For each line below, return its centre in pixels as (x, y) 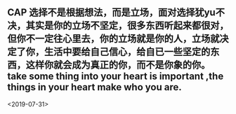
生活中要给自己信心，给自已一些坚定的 (127, 52)
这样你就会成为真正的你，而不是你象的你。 (118, 65)
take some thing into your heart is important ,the (116, 77)
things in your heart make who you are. (94, 87)
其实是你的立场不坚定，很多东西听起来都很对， (127, 26)
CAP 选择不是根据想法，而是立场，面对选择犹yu (111, 13)
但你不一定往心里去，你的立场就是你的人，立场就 (113, 39)
